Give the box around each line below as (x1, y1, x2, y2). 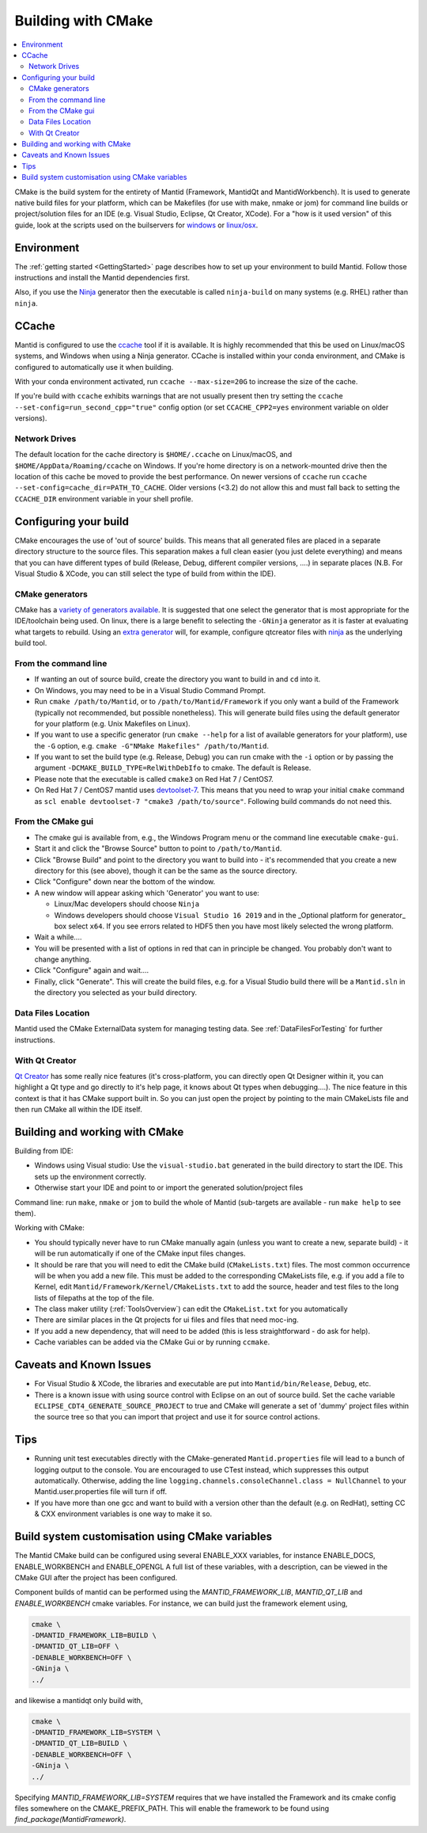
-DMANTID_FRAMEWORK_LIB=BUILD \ (31, 1631, 157, 1640)
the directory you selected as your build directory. (34, 988, 198, 997)
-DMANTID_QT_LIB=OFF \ (31, 1642, 119, 1651)
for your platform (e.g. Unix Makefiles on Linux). (34, 718, 191, 728)
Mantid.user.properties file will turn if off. (34, 1487, 168, 1496)
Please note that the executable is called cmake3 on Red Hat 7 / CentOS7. (34, 774, 274, 783)
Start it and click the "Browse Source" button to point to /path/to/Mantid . (34, 844, 282, 853)
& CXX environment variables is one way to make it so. (34, 1509, 213, 1519)
